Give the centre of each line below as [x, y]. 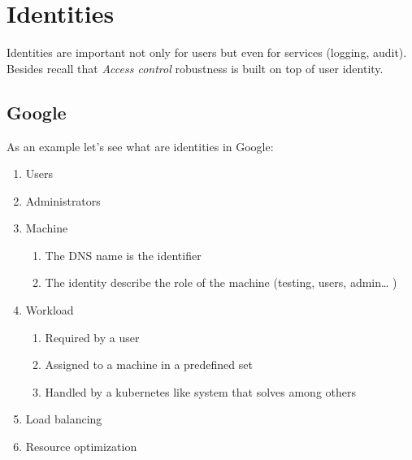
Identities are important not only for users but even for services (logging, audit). [207, 52]
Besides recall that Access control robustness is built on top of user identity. [195, 68]
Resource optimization [81, 447]
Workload [50, 310]
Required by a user [92, 337]
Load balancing [64, 419]
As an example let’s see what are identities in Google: [140, 146]
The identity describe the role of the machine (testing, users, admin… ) [221, 282]
